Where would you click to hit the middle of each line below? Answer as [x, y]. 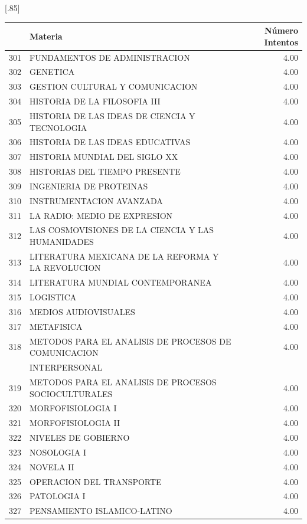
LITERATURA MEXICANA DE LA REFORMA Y [124, 256]
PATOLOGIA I [58, 496]
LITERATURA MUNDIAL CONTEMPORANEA [121, 282]
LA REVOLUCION [65, 268]
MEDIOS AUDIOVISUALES [82, 311]
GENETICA [52, 72]
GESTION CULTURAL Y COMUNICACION [114, 86]
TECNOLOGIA [58, 127]
